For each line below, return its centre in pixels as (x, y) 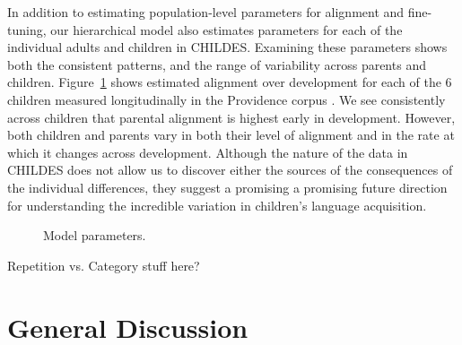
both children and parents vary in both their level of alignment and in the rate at (231, 135)
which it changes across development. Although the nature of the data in (208, 152)
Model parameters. (95, 235)
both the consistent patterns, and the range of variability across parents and (217, 64)
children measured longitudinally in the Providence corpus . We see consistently (227, 99)
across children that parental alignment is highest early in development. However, (231, 117)
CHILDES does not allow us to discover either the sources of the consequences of (230, 170)
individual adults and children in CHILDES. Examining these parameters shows (227, 47)
